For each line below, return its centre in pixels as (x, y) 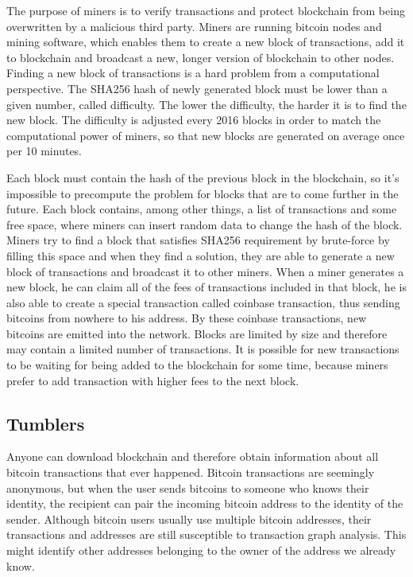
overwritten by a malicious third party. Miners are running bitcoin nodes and (194, 26)
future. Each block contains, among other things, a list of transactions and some (202, 209)
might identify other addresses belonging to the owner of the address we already (201, 550)
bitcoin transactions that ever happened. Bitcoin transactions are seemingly (191, 472)
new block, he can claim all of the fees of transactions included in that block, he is (206, 287)
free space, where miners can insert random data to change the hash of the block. (205, 224)
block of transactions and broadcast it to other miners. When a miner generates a (205, 271)
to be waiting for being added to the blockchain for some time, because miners (197, 365)
